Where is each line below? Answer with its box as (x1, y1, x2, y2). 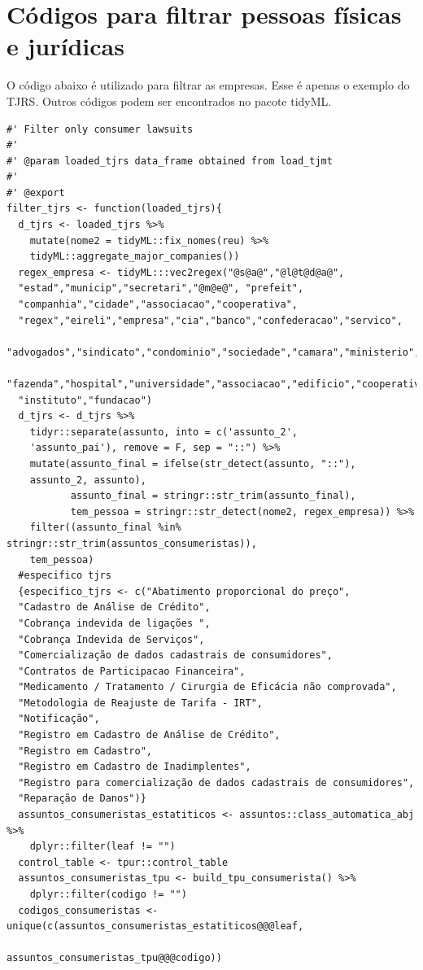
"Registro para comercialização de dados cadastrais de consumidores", (18, 776, 415, 789)
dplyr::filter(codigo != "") (29, 889, 187, 900)
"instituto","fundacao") (18, 394, 152, 406)
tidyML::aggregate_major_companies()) (29, 251, 240, 263)
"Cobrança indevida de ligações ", (18, 617, 211, 629)
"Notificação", (18, 713, 100, 725)
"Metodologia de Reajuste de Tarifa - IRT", (18, 697, 263, 709)
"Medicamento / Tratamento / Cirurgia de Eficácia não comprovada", (18, 681, 397, 693)
